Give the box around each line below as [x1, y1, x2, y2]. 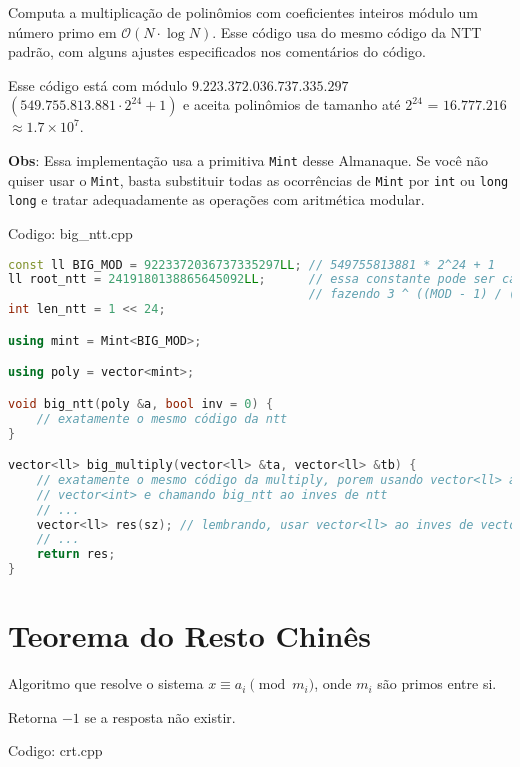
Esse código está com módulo [8, 74, 188, 95]
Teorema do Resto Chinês [8, 615, 371, 656]
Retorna [8, 706, 58, 727]
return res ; [36, 547, 116, 562]
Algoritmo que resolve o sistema [8, 673, 204, 694]
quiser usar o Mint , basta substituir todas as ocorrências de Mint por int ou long [8, 169, 509, 190]
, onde [314, 673, 352, 694]
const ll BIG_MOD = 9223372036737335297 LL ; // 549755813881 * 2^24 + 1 [8, 257, 495, 272]
